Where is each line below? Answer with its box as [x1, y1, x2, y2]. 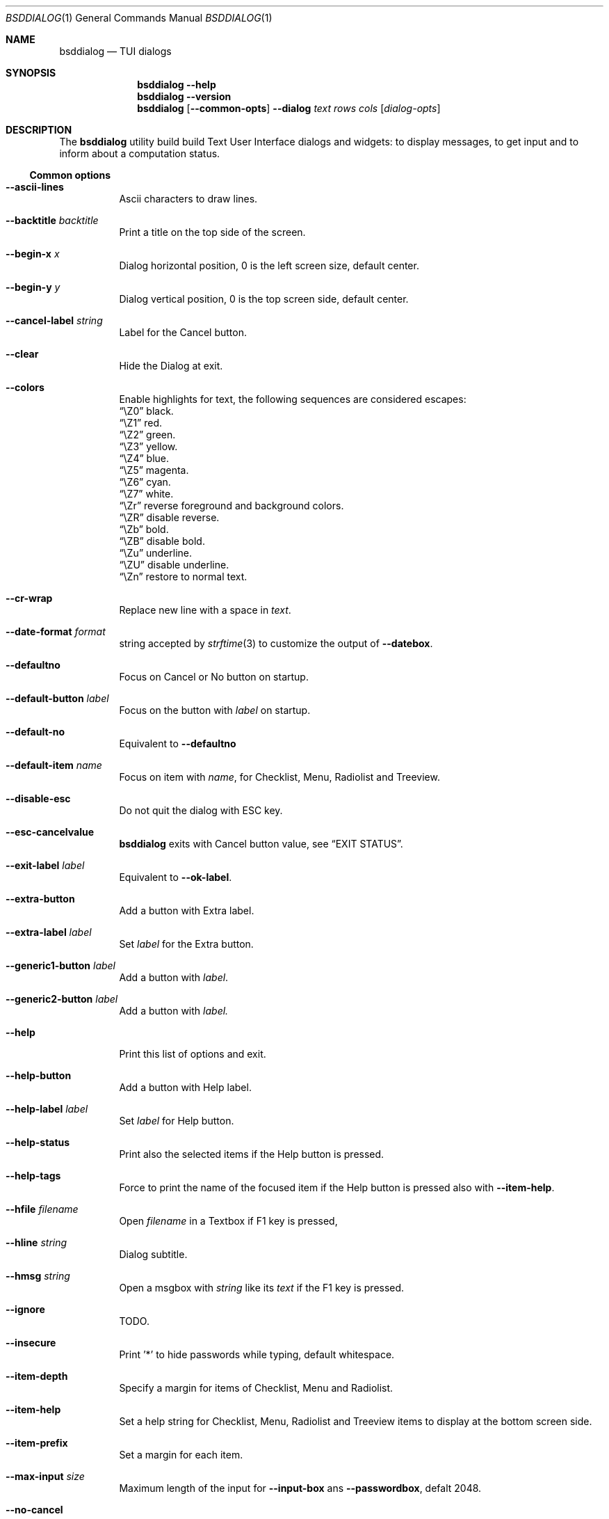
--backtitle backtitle [6, 214, 99, 226]
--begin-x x [6, 248, 60, 260]
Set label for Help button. [119, 1115, 234, 1127]
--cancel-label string [6, 315, 103, 326]
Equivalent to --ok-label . [119, 871, 232, 883]
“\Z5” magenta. [119, 464, 189, 476]
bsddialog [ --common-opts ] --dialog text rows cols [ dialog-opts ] [137, 102, 441, 114]
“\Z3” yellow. [119, 440, 178, 452]
